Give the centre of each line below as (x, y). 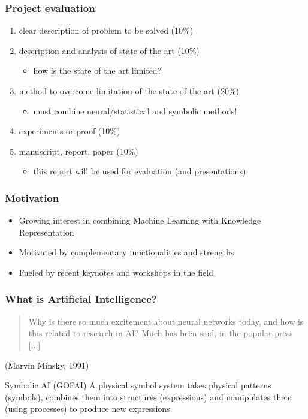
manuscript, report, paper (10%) (78, 151)
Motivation (32, 198)
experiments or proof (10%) (70, 131)
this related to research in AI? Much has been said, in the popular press (161, 333)
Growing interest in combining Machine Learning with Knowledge (140, 220)
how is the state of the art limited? (97, 70)
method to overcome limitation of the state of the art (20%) (129, 91)
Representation (46, 232)
